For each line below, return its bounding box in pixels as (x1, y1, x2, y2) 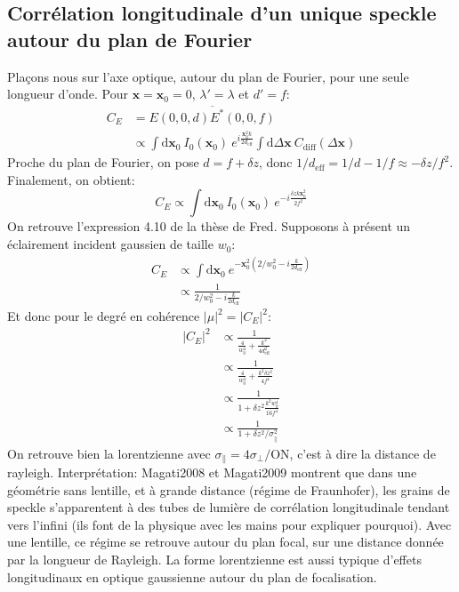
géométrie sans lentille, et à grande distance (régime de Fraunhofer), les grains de (7, 480, 450, 499)
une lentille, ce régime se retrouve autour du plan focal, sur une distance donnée (7, 532, 444, 551)
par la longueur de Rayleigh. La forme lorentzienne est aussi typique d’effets (7, 550, 422, 569)
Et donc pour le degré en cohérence (7, 307, 200, 324)
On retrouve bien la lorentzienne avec (7, 444, 211, 462)
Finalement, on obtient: (7, 170, 135, 188)
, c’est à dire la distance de (289, 444, 436, 462)
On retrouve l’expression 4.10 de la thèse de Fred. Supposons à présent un (7, 217, 411, 236)
